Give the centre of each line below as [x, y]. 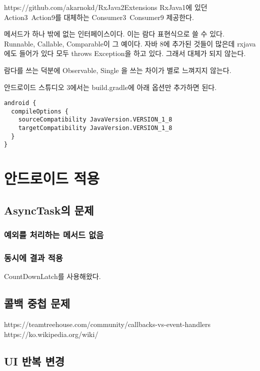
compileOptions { [40, 111]
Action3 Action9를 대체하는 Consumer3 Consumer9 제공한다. [99, 17]
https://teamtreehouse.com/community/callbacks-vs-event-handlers [107, 324]
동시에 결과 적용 [33, 258]
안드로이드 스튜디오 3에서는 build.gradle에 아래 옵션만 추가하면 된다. [110, 87]
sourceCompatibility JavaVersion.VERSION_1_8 [95, 120]
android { [20, 103]
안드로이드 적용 [52, 178]
